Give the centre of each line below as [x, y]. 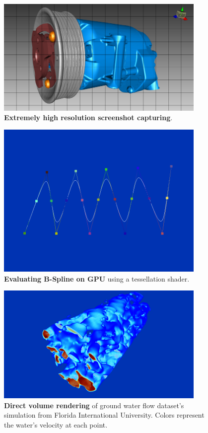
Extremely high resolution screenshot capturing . [88, 117]
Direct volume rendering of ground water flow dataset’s [94, 405]
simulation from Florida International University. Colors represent [104, 415]
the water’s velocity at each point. [56, 424]
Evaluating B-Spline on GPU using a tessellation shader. [97, 278]
